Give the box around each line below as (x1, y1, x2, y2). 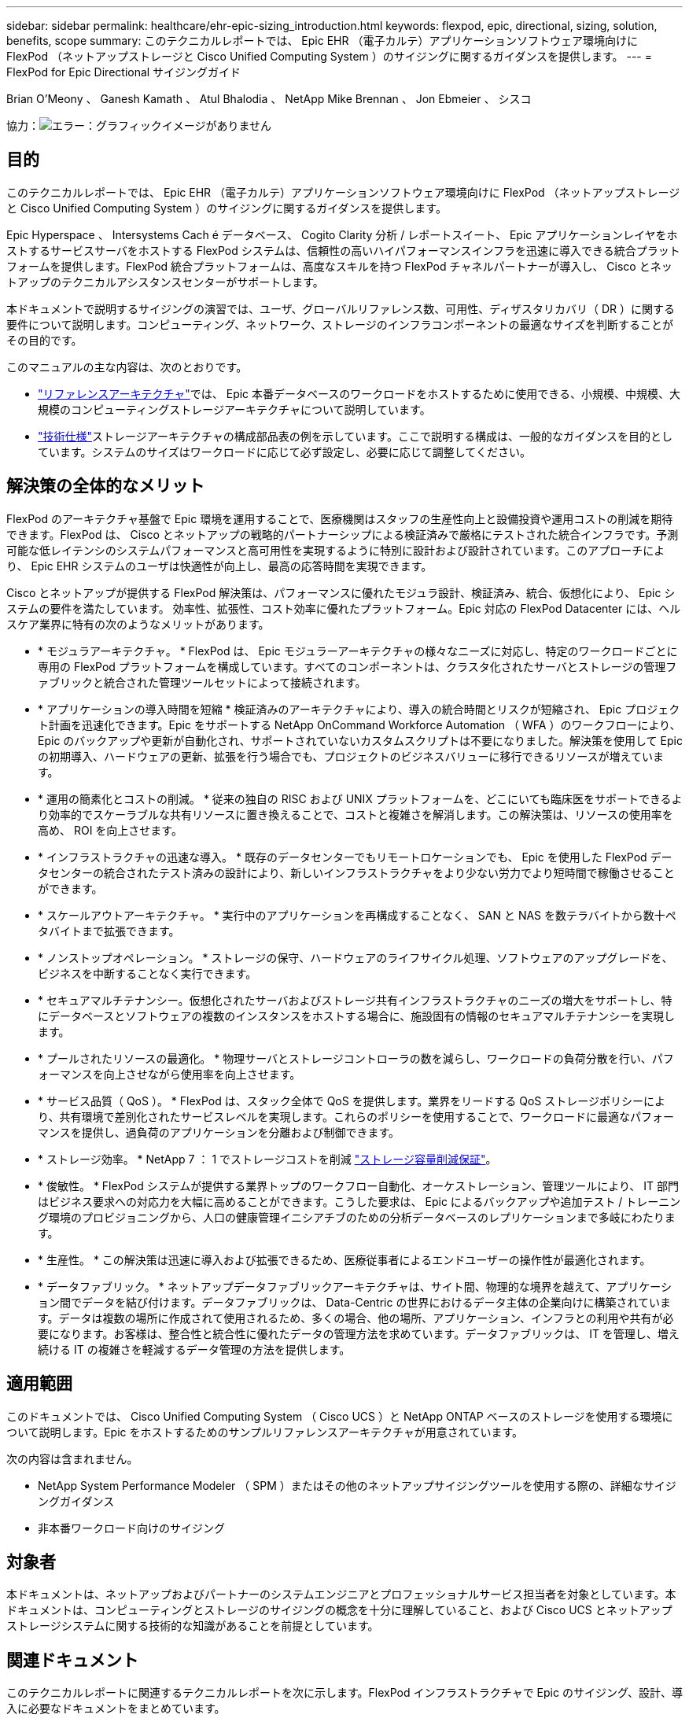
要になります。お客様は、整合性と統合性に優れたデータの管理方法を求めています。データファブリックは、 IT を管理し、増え (38, 1326, 680, 1340)
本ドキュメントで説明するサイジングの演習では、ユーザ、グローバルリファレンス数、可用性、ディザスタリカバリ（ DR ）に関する (6, 301, 676, 315)
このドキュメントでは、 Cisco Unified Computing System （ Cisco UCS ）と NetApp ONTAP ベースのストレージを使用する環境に (6, 1409, 673, 1423)
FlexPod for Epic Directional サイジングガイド (6, 65, 241, 79)
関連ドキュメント (6, 1650, 138, 1670)
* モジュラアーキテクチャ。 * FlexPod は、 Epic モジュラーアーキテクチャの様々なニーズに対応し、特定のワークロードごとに (38, 643, 678, 658)
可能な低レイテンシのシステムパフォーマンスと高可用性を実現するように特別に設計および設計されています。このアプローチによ (6, 543, 665, 557)
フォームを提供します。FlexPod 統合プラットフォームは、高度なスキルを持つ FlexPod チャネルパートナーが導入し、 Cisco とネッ (6, 259, 672, 273)
